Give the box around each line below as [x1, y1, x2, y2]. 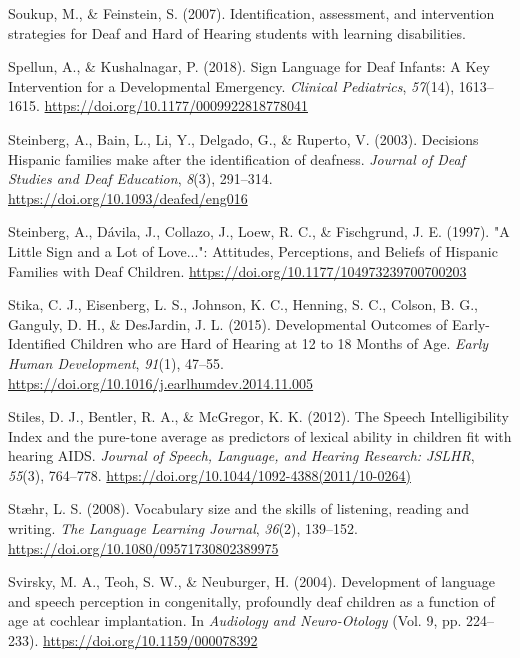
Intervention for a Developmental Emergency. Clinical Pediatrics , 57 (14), [8, 75, 455, 96]
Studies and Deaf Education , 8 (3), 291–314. [8, 168, 273, 189]
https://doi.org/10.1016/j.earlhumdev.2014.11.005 [8, 372, 314, 393]
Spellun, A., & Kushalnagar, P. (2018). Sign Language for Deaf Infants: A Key [8, 56, 490, 77]
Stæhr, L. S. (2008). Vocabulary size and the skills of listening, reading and [8, 498, 470, 519]
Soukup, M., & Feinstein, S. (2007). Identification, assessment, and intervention [8, 3, 495, 23]
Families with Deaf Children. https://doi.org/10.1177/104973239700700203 [8, 260, 467, 281]
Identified [8, 333, 66, 354]
